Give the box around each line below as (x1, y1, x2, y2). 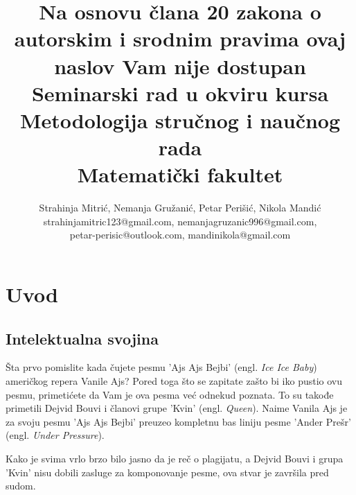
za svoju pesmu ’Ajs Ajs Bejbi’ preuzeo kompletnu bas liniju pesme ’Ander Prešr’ (6, 414, 351, 428)
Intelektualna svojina (6, 327, 159, 349)
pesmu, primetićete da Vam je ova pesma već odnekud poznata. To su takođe (6, 387, 334, 401)
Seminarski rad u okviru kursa (31, 78, 329, 107)
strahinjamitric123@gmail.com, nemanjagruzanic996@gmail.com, (43, 214, 317, 228)
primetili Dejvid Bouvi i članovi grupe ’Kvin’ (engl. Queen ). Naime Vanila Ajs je (6, 401, 348, 415)
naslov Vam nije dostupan (54, 51, 306, 80)
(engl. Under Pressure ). (6, 428, 105, 442)
